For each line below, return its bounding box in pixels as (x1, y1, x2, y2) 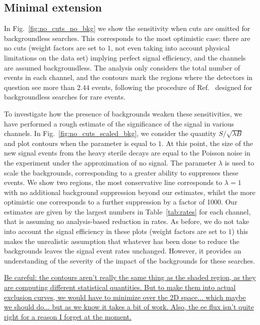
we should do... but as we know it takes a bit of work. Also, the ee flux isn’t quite (4, 301, 254, 312)
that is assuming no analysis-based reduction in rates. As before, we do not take (4, 216, 249, 226)
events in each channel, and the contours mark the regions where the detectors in (4, 72, 253, 82)
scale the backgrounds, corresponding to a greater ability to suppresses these (4, 167, 238, 177)
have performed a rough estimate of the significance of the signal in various (4, 118, 234, 128)
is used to (224, 157, 254, 167)
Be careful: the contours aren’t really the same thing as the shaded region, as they (4, 272, 256, 282)
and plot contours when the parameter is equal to (4, 137, 156, 148)
